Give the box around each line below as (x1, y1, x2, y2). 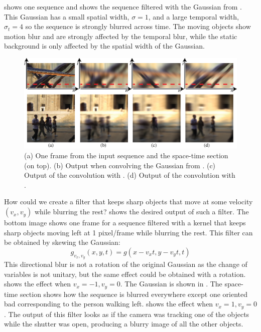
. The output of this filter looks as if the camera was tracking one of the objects (4, 308, 249, 319)
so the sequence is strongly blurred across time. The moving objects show (25, 21, 251, 32)
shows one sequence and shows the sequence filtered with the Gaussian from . (4, 2, 242, 12)
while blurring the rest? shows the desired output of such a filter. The (34, 206, 249, 217)
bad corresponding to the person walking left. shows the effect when (4, 298, 213, 309)
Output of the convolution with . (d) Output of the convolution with (24, 170, 235, 180)
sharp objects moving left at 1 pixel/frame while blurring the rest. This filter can (4, 227, 253, 237)
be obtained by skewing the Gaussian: (4, 237, 120, 247)
